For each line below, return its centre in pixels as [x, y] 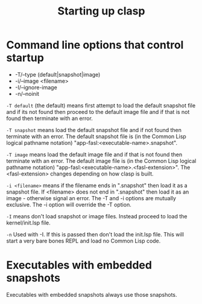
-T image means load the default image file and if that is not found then [94, 154]
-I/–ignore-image [36, 87]
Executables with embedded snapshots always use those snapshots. [92, 294]
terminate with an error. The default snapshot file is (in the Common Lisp [96, 136]
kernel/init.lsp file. [29, 223]
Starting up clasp [101, 11]
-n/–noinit [27, 93]
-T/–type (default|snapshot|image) [58, 74]
